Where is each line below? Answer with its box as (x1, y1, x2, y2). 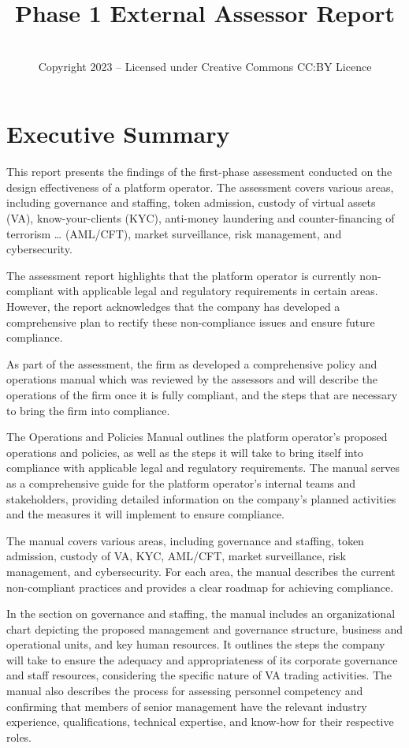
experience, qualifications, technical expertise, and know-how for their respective (6, 713, 394, 730)
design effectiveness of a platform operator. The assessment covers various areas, (6, 178, 394, 195)
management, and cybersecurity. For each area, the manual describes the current (6, 563, 396, 579)
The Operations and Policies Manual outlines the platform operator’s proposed (6, 428, 388, 445)
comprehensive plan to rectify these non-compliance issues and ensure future (6, 313, 375, 330)
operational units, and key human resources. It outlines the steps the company (6, 636, 385, 653)
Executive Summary (6, 118, 230, 150)
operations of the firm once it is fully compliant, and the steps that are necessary (6, 386, 398, 402)
